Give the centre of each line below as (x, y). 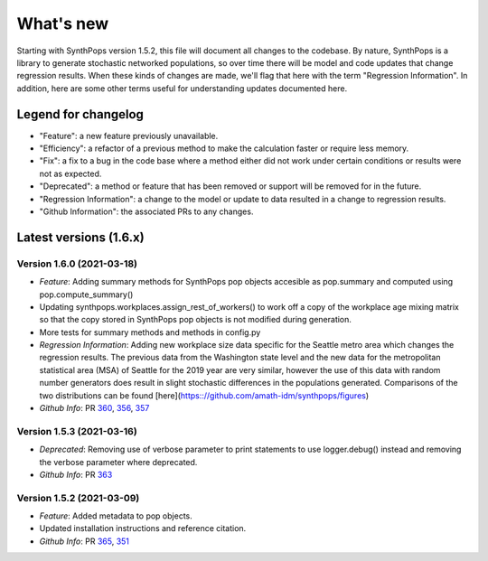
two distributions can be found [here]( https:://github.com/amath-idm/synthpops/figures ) (204, 395)
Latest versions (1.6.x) (80, 237)
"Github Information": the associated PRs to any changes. (146, 211)
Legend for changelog (80, 114)
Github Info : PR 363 (76, 474)
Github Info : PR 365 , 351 (84, 541)
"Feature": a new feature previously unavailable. (129, 136)
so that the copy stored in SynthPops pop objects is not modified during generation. (196, 320)
